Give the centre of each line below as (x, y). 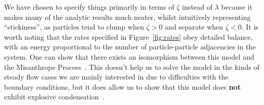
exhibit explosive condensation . (54, 97)
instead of (197, 7)
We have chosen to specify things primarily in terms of (89, 7)
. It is (250, 27)
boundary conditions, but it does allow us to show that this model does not (123, 86)
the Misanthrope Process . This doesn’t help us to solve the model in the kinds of (132, 67)
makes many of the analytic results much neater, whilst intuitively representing (127, 17)
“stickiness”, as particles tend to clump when (74, 27)
